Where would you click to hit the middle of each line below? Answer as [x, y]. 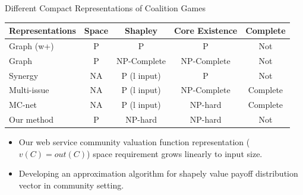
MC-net [23, 105]
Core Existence [206, 31]
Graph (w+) [31, 45]
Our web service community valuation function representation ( [134, 142]
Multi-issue [29, 90]
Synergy [24, 75]
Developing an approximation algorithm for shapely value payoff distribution [158, 173]
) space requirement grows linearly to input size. [175, 153]
